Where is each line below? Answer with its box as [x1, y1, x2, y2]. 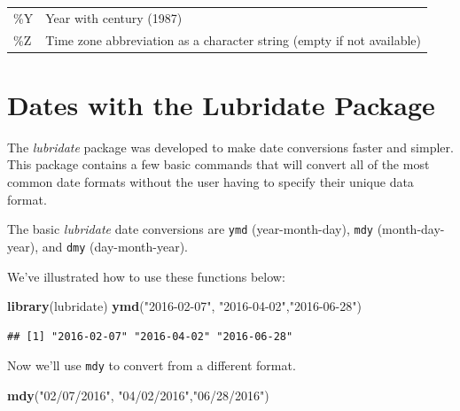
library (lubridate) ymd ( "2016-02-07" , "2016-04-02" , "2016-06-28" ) [7, 297, 362, 315]
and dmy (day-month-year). [42, 237, 188, 255]
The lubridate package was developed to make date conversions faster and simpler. [7, 137, 454, 156]
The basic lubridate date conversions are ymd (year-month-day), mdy [7, 220, 374, 238]
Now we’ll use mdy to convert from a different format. [7, 356, 296, 375]
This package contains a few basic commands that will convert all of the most [7, 155, 430, 174]
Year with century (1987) [45, 8, 183, 27]
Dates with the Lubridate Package [7, 86, 435, 122]
